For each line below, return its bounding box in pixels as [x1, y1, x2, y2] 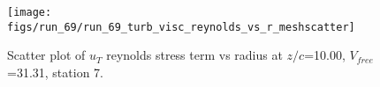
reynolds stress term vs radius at [106, 46, 283, 64]
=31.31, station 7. [7, 62, 103, 81]
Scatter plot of [7, 46, 86, 64]
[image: [7, 6, 52, 18]
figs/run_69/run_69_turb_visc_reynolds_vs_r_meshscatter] [7, 20, 355, 33]
